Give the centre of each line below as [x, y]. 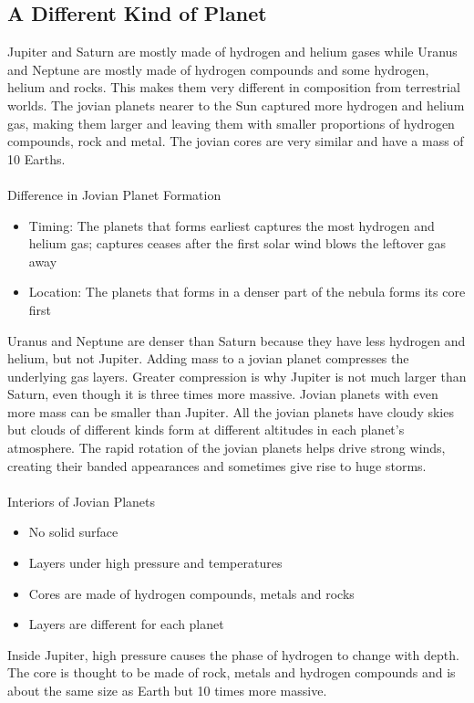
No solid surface [73, 532]
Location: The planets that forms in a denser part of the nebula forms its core [247, 292]
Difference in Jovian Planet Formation [114, 194]
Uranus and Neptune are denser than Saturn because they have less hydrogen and [237, 340]
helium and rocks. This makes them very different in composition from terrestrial [234, 87]
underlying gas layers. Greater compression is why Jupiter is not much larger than [237, 376]
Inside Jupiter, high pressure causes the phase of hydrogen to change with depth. [233, 654]
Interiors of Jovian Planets [82, 501]
